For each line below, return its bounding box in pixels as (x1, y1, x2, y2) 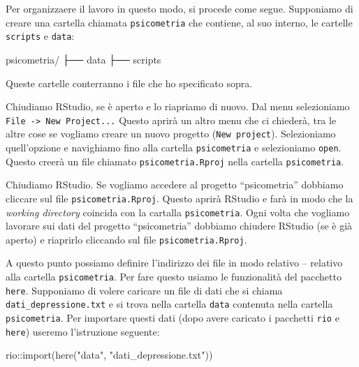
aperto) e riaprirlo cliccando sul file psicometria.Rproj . (6, 232, 247, 246)
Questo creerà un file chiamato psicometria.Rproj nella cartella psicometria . (6, 153, 344, 168)
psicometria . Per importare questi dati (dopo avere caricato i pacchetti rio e (6, 310, 339, 325)
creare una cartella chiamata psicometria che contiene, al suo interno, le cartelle (6, 15, 353, 29)
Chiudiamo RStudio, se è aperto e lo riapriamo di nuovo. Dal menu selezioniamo (6, 99, 350, 114)
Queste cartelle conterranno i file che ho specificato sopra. (6, 75, 253, 90)
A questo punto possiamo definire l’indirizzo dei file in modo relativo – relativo (6, 255, 343, 270)
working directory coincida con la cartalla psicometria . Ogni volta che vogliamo (6, 204, 350, 219)
